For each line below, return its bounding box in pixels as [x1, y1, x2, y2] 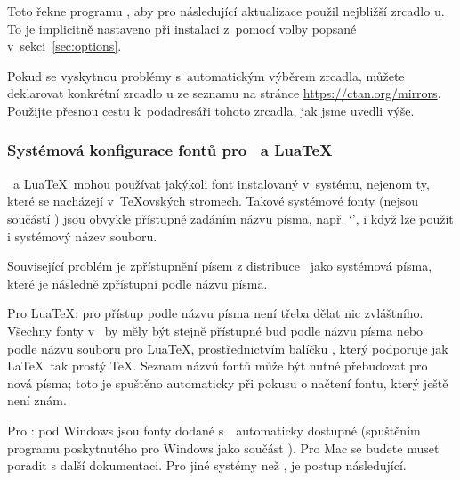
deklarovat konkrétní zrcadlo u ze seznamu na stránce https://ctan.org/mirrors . [7, 84, 441, 102]
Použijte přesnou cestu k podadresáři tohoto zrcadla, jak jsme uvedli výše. [7, 101, 415, 119]
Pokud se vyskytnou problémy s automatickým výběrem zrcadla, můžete [7, 66, 405, 85]
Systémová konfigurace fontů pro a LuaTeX [7, 139, 333, 161]
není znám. [7, 391, 67, 410]
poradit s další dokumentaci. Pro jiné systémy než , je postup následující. [7, 456, 407, 475]
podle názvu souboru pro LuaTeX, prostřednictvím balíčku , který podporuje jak [7, 338, 448, 357]
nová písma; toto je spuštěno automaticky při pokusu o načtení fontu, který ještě [7, 373, 448, 392]
